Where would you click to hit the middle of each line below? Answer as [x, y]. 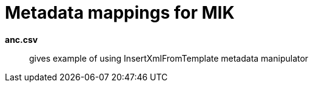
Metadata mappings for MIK [120, 13]
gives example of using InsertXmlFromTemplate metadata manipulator [169, 58]
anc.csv [22, 39]
